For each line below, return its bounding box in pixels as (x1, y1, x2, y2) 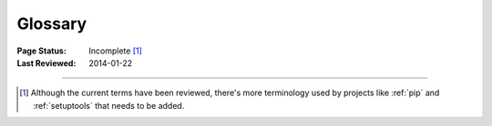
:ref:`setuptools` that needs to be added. (33, 100, 185, 111)
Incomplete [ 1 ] (88, 45, 143, 56)
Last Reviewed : (16, 57, 77, 68)
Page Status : (16, 45, 67, 56)
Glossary (16, 14, 87, 34)
